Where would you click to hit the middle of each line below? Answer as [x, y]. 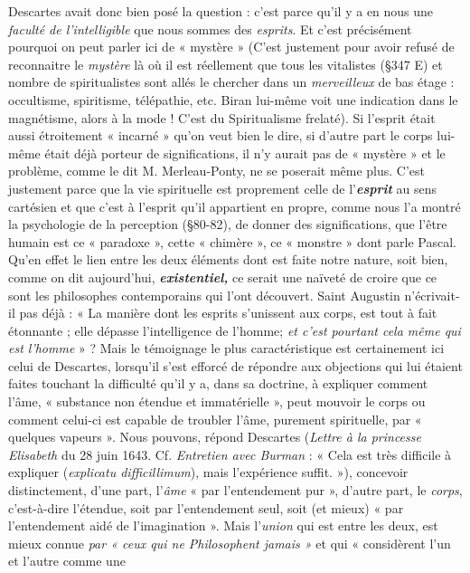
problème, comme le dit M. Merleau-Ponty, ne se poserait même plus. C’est [217, 171]
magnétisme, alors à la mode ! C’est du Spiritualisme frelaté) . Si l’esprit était [222, 117]
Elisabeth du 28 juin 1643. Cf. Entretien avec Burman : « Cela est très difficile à [230, 454]
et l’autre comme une [67, 561]
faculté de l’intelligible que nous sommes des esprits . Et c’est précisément [210, 29]
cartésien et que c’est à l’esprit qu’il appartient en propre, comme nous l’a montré [235, 206]
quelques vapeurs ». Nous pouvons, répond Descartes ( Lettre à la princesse [215, 437]
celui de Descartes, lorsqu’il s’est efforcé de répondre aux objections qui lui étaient [235, 365]
